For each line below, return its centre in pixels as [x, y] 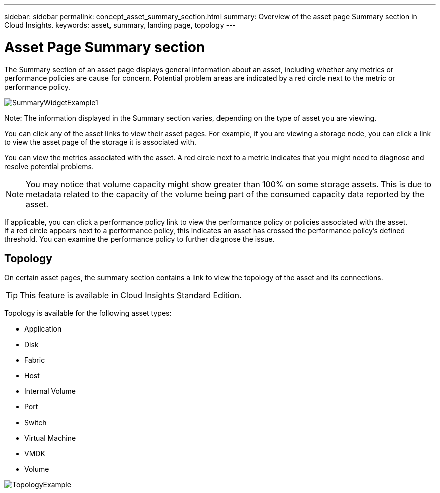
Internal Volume [50, 391]
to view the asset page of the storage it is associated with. [100, 142]
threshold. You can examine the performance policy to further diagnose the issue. [139, 239]
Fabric [35, 360]
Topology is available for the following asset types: [88, 313]
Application [43, 329]
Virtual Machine [50, 438]
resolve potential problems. [49, 166]
